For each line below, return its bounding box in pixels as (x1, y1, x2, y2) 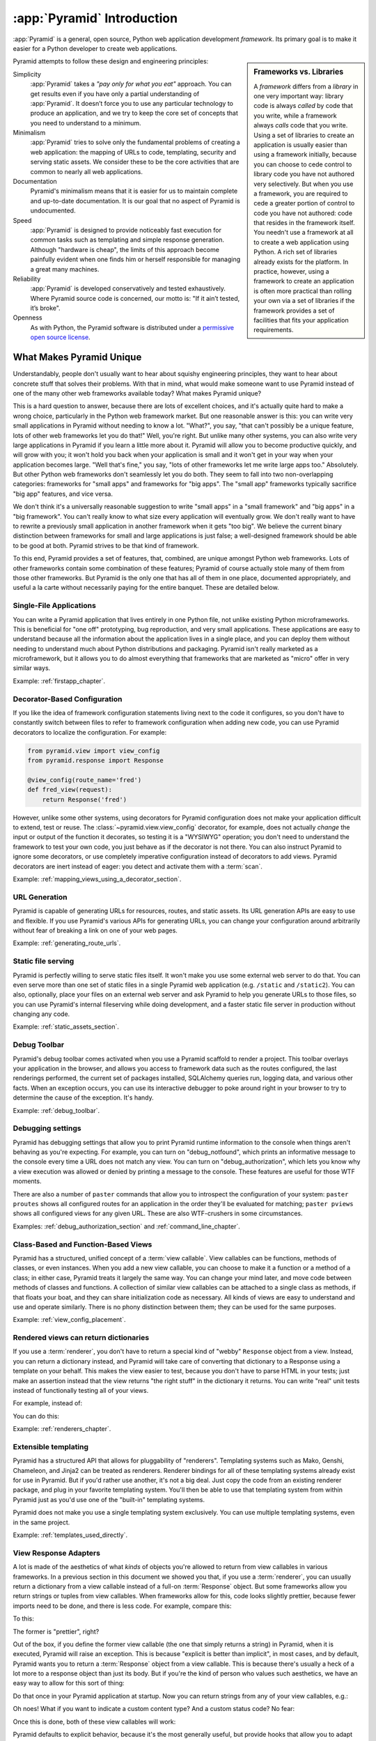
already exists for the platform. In (253, 258, 349, 266)
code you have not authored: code (253, 209, 353, 217)
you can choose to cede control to (253, 160, 352, 169)
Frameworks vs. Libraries (253, 67, 344, 77)
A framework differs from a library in (253, 82, 359, 91)
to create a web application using (253, 237, 350, 247)
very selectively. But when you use (253, 180, 354, 188)
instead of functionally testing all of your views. (13, 1387, 149, 1394)
